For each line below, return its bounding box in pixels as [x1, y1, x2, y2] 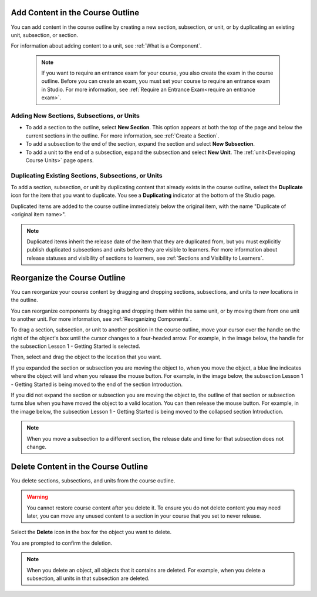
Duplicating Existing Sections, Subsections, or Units [11, 171, 163, 179]
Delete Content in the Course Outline [11, 461, 149, 471]
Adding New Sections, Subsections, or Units [11, 112, 140, 120]
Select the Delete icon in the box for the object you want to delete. [11, 529, 172, 536]
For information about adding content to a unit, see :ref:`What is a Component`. [11, 42, 202, 49]
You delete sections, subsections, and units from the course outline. [11, 477, 176, 484]
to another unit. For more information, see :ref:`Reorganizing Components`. [11, 315, 192, 323]
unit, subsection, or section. [11, 31, 79, 38]
